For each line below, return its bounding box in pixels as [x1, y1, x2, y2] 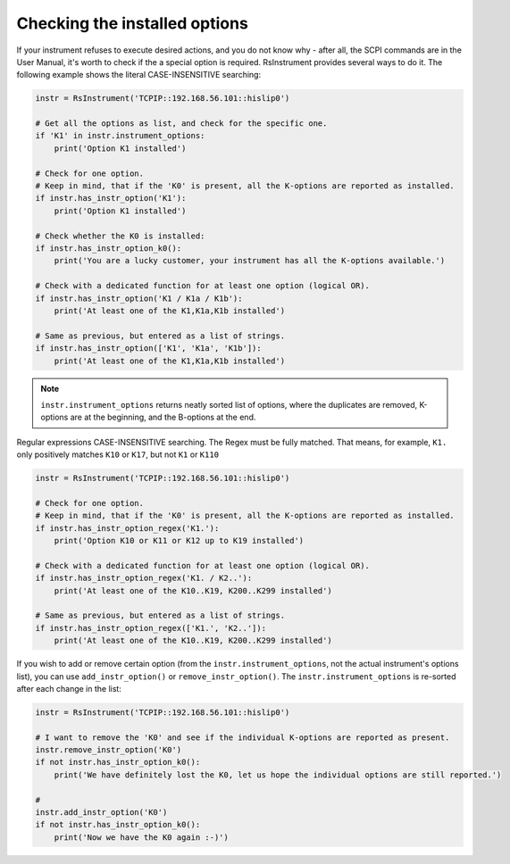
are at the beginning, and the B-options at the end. [70, 411, 256, 423]
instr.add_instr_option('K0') [35, 808, 168, 817]
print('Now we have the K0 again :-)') [54, 832, 230, 843]
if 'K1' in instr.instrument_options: [35, 130, 205, 141]
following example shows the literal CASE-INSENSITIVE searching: [16, 70, 262, 80]
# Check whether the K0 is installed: [35, 230, 205, 241]
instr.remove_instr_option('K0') [35, 745, 182, 755]
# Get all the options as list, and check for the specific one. [35, 119, 328, 129]
